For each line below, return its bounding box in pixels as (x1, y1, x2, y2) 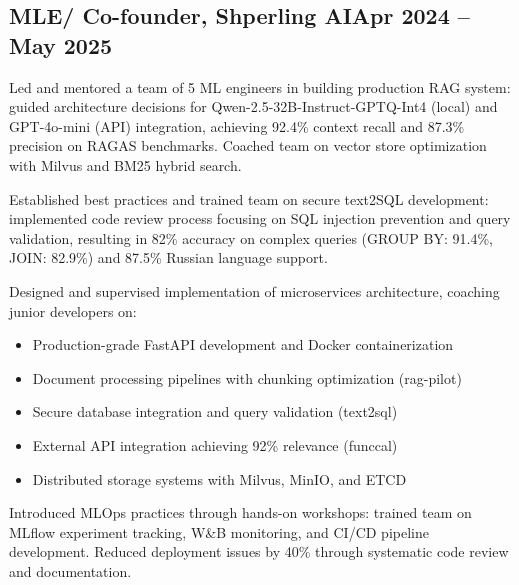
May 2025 (9, 29, 113, 60)
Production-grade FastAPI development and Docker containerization (32, 334, 454, 355)
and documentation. (9, 560, 132, 581)
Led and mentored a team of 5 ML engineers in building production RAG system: (9, 76, 511, 97)
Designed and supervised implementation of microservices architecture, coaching (9, 280, 500, 301)
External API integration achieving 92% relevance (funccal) (32, 434, 398, 455)
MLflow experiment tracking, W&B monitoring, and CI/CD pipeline (9, 521, 429, 542)
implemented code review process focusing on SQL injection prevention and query (9, 208, 511, 229)
